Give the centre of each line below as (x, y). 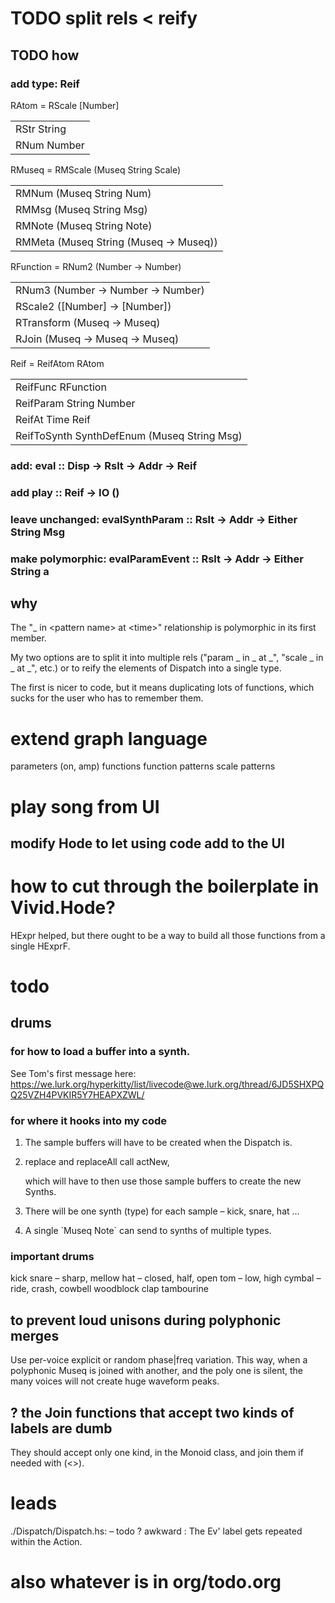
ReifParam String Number (75, 403)
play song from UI (85, 806)
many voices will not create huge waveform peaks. (115, 1381)
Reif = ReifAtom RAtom (57, 363)
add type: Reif (45, 84)
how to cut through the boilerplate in (165, 886)
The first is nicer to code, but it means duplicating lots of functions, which (162, 688)
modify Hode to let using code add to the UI (147, 843)
